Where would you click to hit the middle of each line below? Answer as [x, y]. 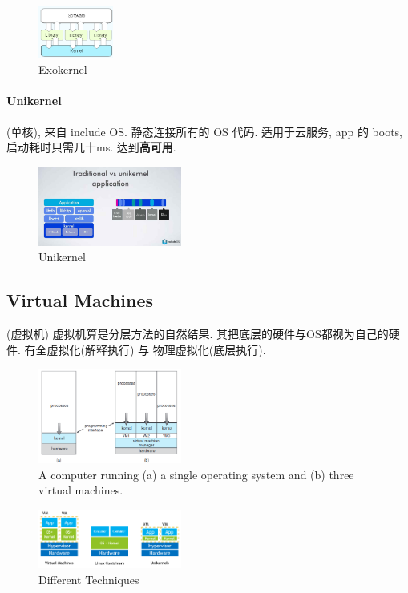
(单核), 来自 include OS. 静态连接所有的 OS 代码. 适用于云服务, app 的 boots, [204, 131]
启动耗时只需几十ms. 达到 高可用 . [91, 147]
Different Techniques [89, 579]
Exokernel [63, 69]
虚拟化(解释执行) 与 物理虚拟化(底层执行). [156, 349]
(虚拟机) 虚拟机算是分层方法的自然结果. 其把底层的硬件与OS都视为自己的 [198, 333]
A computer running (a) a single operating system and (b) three [196, 474]
